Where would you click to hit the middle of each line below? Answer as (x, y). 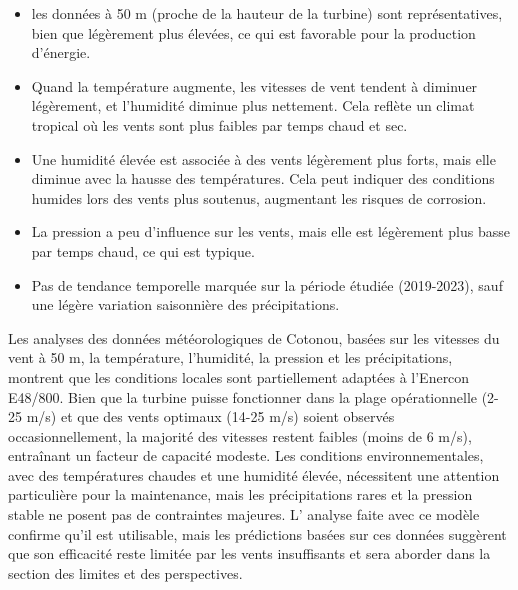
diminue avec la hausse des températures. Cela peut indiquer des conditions (263, 178)
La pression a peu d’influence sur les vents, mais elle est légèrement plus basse (270, 231)
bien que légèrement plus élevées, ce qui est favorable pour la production (253, 32)
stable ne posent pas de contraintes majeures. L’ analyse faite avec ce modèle (244, 514)
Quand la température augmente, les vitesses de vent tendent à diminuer (254, 85)
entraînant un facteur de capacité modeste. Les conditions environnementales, (246, 455)
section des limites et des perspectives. (125, 572)
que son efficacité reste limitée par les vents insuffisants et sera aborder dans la (249, 553)
